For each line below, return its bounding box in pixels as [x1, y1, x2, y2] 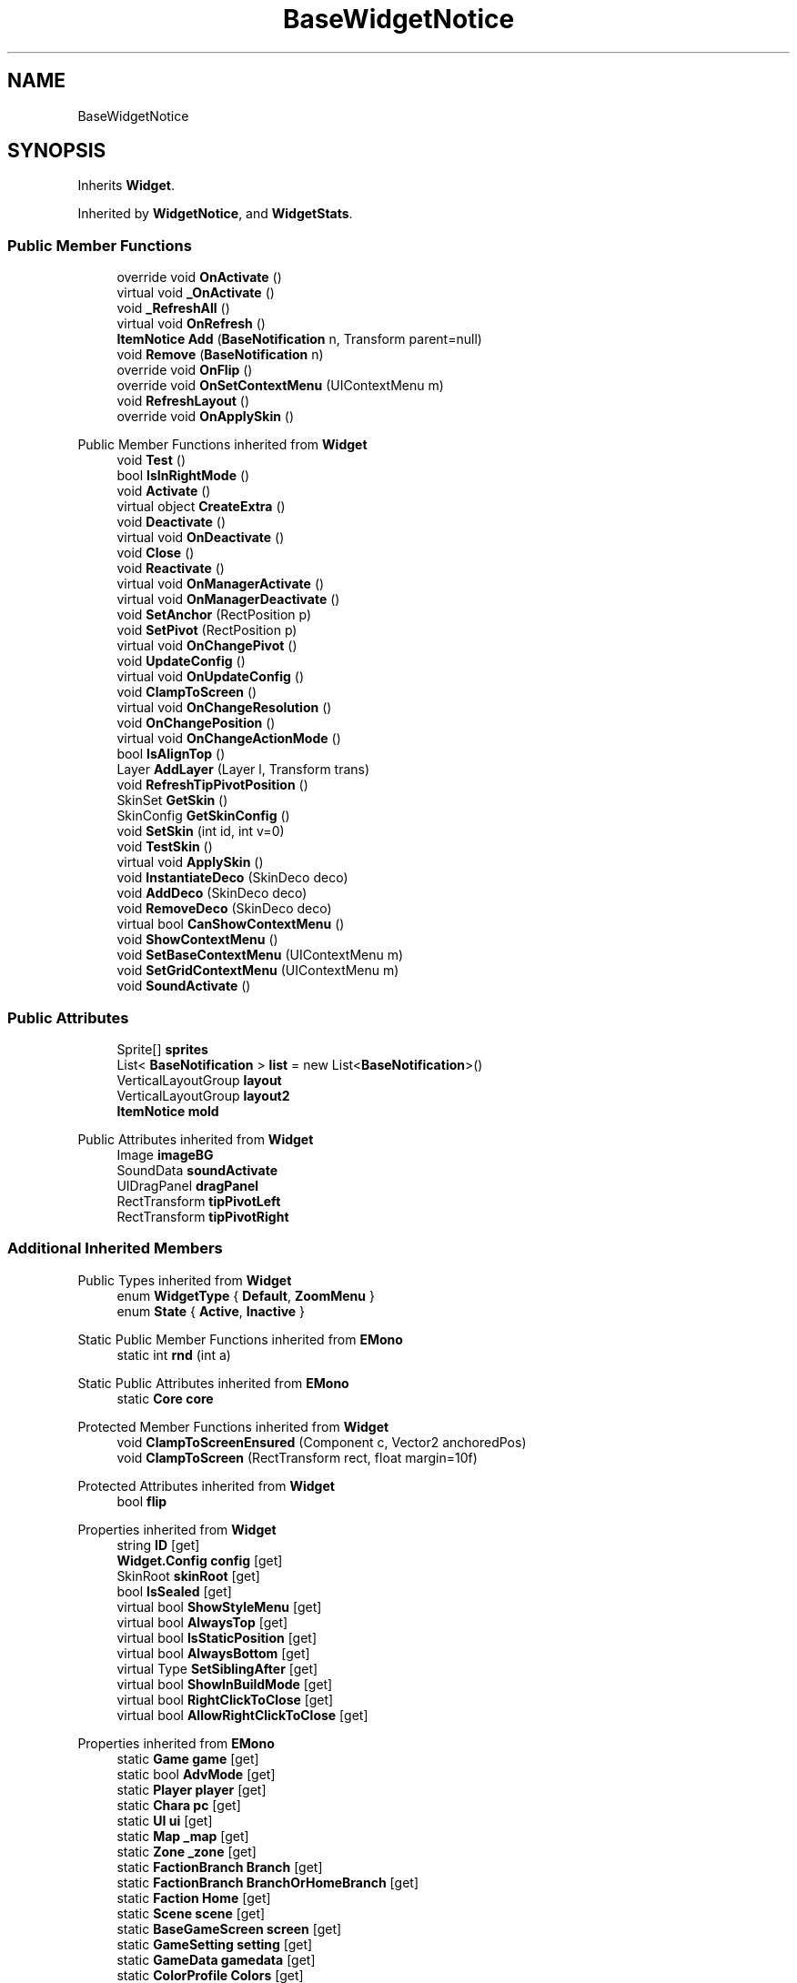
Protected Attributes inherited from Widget [77, 1477, 335, 1494]
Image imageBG [116, 1146, 214, 1163]
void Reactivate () [116, 560, 225, 577]
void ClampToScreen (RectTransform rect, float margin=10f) [116, 1449, 478, 1465]
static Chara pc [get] [116, 1797, 241, 1813]
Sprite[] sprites [116, 1041, 208, 1057]
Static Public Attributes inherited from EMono [77, 1374, 349, 1391]
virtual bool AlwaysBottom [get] [116, 1645, 310, 1661]
